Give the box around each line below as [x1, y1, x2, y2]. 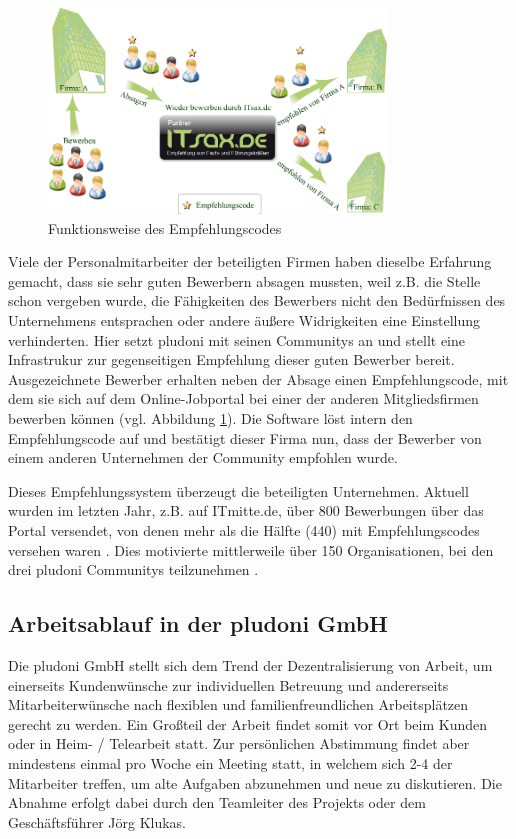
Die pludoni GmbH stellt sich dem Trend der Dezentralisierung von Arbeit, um [8, 654, 493, 675]
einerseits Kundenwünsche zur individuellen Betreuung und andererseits [8, 674, 449, 695]
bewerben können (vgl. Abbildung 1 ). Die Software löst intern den [8, 408, 413, 429]
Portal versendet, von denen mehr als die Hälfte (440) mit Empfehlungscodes [8, 520, 480, 540]
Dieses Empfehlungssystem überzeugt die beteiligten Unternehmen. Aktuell [8, 480, 469, 501]
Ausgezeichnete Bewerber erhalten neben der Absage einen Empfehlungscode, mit [8, 368, 509, 389]
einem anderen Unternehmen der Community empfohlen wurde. [8, 447, 398, 468]
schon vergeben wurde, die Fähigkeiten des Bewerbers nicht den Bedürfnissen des [8, 290, 506, 311]
